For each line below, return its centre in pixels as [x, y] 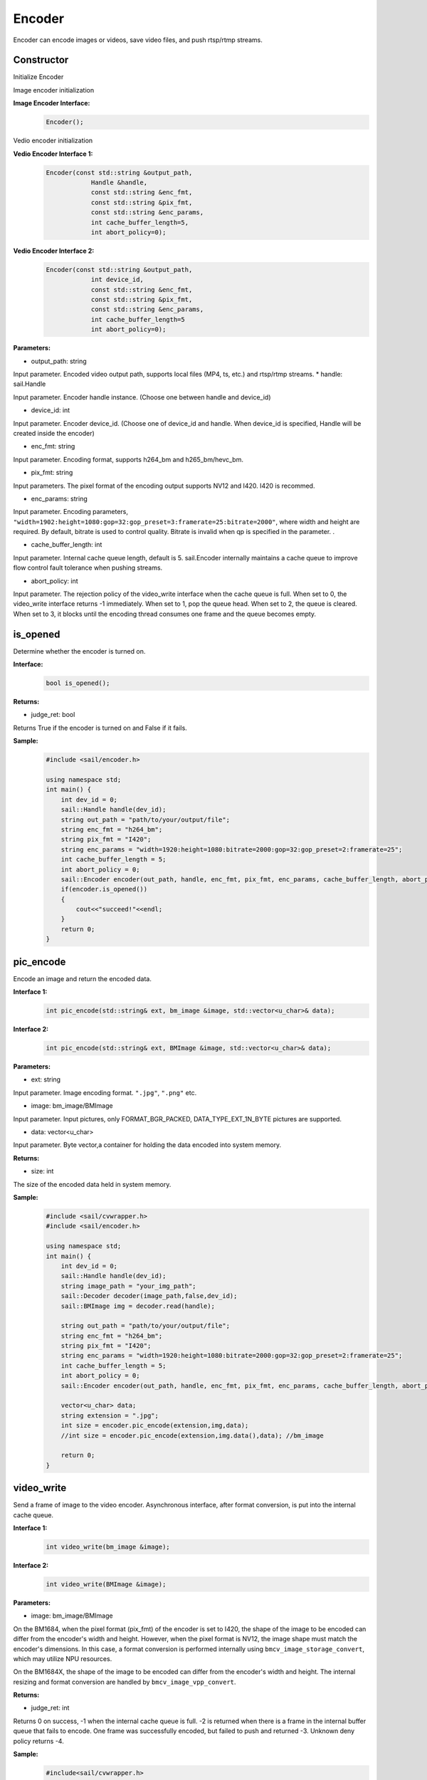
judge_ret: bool [53, 715]
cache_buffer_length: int [67, 545]
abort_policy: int [54, 581]
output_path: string [59, 361]
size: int [42, 1171]
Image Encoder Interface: [52, 103]
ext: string [46, 1079]
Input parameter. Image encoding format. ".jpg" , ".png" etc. [105, 1092]
